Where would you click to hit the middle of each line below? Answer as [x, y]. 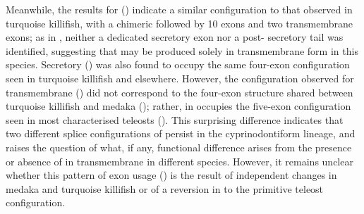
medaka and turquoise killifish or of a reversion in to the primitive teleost [165, 188]
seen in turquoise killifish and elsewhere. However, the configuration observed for [180, 78]
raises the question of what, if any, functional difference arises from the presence [179, 147]
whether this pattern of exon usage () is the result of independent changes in [171, 175]
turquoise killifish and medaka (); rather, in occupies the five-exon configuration [178, 106]
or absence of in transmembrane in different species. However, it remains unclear [180, 161]
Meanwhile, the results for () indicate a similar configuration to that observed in [179, 9]
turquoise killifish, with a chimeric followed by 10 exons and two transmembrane [180, 23]
